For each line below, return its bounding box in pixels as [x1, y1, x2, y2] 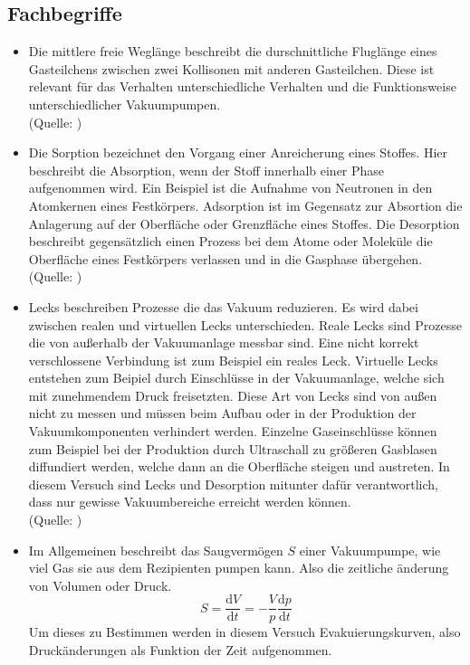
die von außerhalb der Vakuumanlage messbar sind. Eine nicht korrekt [28, 333, 419, 352]
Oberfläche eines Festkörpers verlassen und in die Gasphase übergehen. [28, 249, 423, 268]
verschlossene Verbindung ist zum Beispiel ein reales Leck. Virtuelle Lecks [28, 350, 438, 369]
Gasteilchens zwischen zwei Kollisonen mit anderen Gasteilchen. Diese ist [28, 59, 435, 78]
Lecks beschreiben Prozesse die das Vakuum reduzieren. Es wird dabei [28, 297, 418, 316]
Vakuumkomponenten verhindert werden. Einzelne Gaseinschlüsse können [28, 422, 437, 441]
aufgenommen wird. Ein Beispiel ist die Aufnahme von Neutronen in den [28, 178, 433, 197]
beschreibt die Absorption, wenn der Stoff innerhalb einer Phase [28, 160, 385, 179]
